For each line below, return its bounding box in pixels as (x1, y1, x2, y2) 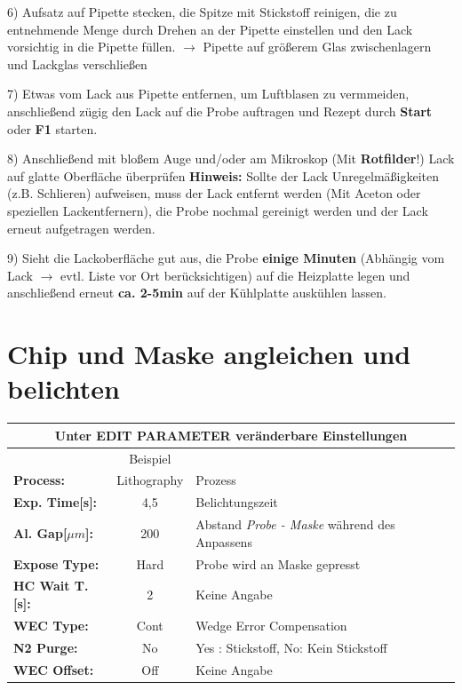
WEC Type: (13, 615, 89, 634)
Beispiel (129, 448, 171, 467)
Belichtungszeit (195, 493, 278, 512)
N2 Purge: (13, 638, 78, 656)
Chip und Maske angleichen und (7, 336, 411, 372)
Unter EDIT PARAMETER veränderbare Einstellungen (54, 425, 408, 444)
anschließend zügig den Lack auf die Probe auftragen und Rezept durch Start (7, 101, 433, 120)
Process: (13, 471, 65, 489)
